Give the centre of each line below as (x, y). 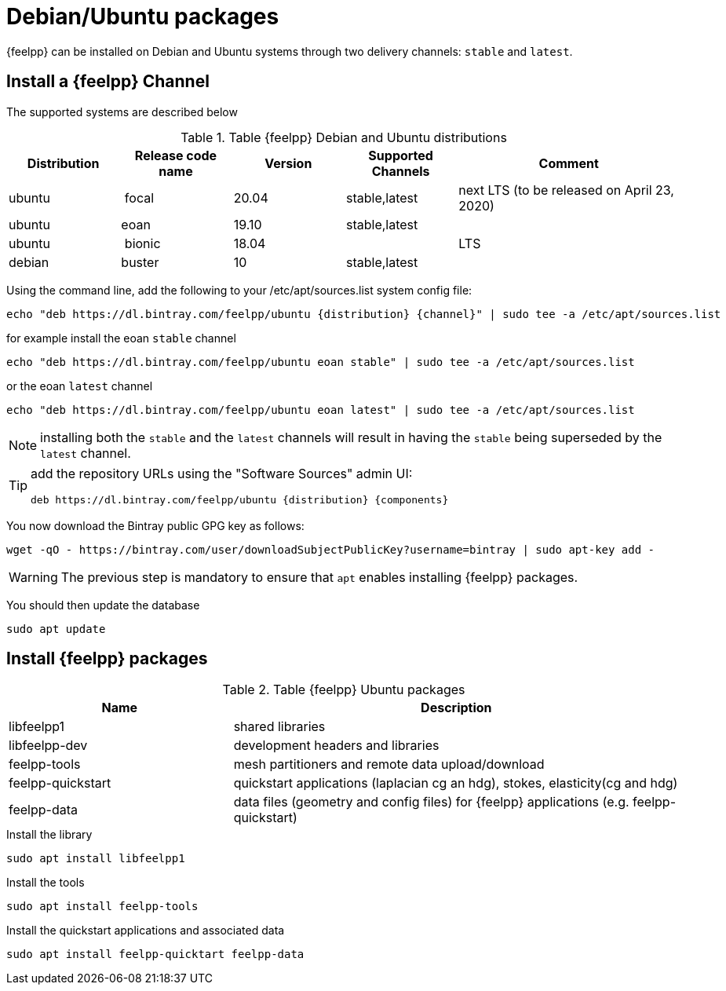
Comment (569, 163)
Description (456, 708)
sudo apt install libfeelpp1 (96, 859)
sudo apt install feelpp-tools (102, 907)
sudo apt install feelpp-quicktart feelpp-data (155, 954)
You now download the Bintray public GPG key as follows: (155, 525)
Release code (176, 155)
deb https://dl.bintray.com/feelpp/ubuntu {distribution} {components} (240, 499)
